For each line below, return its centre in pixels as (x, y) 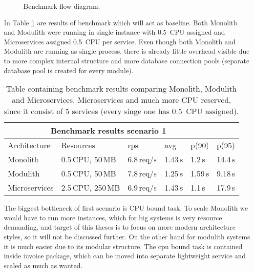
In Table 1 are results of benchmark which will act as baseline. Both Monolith (121, 22)
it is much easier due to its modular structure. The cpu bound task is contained (123, 246)
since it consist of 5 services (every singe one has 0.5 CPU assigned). (122, 111)
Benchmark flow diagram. (62, 6)
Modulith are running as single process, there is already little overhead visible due (127, 51)
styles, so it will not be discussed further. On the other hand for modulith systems (127, 236)
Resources (78, 145)
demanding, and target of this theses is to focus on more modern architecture (120, 227)
